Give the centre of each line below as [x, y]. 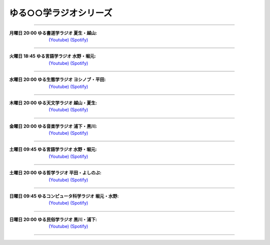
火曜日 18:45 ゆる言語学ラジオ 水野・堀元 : [52, 56]
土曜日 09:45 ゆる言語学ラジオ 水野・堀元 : [53, 149]
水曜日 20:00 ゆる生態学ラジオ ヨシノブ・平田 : [57, 79]
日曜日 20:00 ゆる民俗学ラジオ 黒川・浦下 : [53, 219]
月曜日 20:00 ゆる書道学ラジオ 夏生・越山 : [53, 33]
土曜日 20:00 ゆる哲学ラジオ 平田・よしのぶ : [55, 173]
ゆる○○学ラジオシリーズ [61, 13]
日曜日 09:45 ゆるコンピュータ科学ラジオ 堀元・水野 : [64, 196]
